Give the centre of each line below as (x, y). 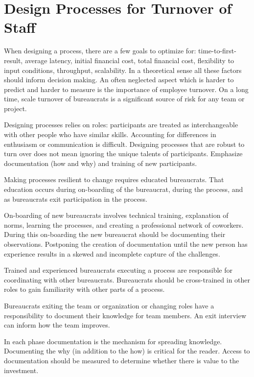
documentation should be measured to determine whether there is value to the (122, 360)
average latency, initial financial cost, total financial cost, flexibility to (129, 60)
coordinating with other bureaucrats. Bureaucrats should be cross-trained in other (127, 279)
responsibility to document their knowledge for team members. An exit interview (125, 315)
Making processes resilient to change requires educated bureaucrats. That (114, 179)
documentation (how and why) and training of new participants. (101, 163)
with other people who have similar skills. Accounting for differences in (110, 134)
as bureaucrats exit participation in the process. (76, 199)
